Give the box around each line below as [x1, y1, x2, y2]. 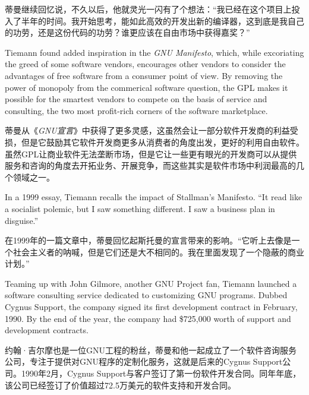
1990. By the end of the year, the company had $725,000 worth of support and [5, 312, 291, 324]
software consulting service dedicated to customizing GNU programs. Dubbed [5, 289, 288, 301]
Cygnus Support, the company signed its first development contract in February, [5, 301, 298, 313]
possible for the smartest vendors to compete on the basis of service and [5, 93, 267, 105]
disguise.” [5, 214, 39, 226]
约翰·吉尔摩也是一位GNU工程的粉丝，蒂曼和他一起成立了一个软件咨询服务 [5, 343, 297, 356]
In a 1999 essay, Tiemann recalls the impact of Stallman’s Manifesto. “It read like [5, 191, 302, 203]
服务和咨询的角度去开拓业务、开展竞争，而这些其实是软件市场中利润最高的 [5, 159, 296, 172]
